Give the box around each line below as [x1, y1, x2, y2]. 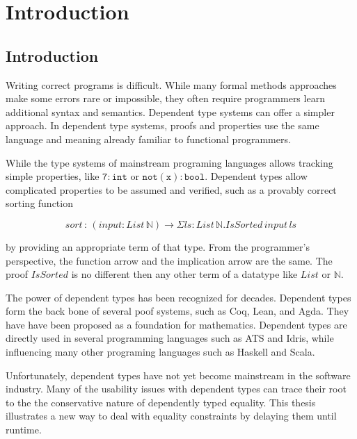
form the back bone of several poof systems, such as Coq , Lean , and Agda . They [6, 304, 349, 318]
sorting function [6, 196, 73, 210]
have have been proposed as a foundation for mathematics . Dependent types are [6, 317, 347, 331]
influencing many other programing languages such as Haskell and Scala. [6, 345, 315, 359]
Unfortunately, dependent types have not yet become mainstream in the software [6, 367, 351, 382]
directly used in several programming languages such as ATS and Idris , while [6, 331, 334, 345]
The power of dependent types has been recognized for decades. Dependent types [6, 290, 351, 304]
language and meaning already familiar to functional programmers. [6, 131, 291, 146]
